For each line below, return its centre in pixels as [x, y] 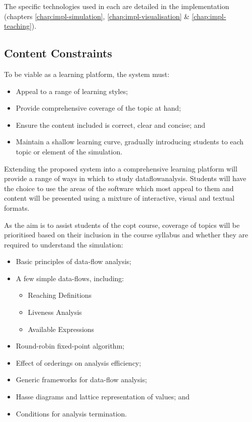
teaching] [18, 26]
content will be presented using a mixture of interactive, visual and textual [119, 198]
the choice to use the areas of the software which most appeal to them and [119, 188]
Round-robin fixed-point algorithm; [70, 346]
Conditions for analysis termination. [71, 413]
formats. [17, 207]
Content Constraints [58, 53]
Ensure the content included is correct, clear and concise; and [111, 124]
